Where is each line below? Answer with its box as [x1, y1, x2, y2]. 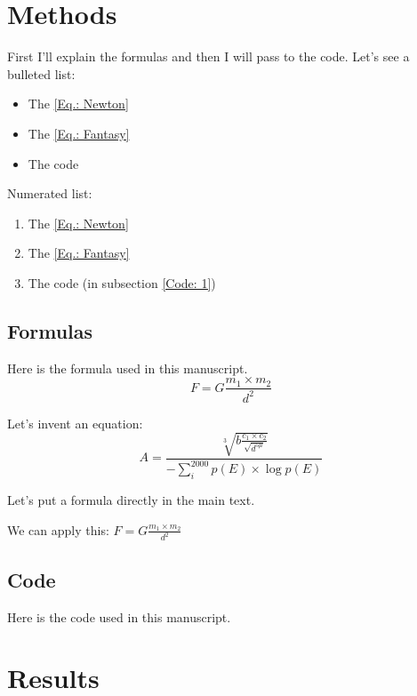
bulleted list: [7, 64, 76, 83]
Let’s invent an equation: [7, 413, 143, 432]
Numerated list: [7, 184, 92, 203]
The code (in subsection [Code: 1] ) [28, 273, 216, 292]
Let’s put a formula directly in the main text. [7, 490, 255, 508]
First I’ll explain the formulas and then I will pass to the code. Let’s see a [7, 47, 410, 66]
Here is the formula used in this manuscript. [7, 358, 248, 377]
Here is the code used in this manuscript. [7, 607, 231, 626]
